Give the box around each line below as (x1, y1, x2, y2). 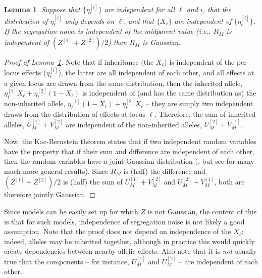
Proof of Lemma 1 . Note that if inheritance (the (4, 57, 154, 67)
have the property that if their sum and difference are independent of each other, (4, 146, 254, 156)
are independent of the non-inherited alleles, (66, 119, 202, 129)
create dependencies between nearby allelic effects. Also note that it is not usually (4, 246, 257, 256)
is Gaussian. (142, 37, 181, 48)
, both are (214, 176, 245, 187)
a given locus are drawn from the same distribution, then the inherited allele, (4, 77, 243, 88)
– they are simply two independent (145, 98, 253, 109)
